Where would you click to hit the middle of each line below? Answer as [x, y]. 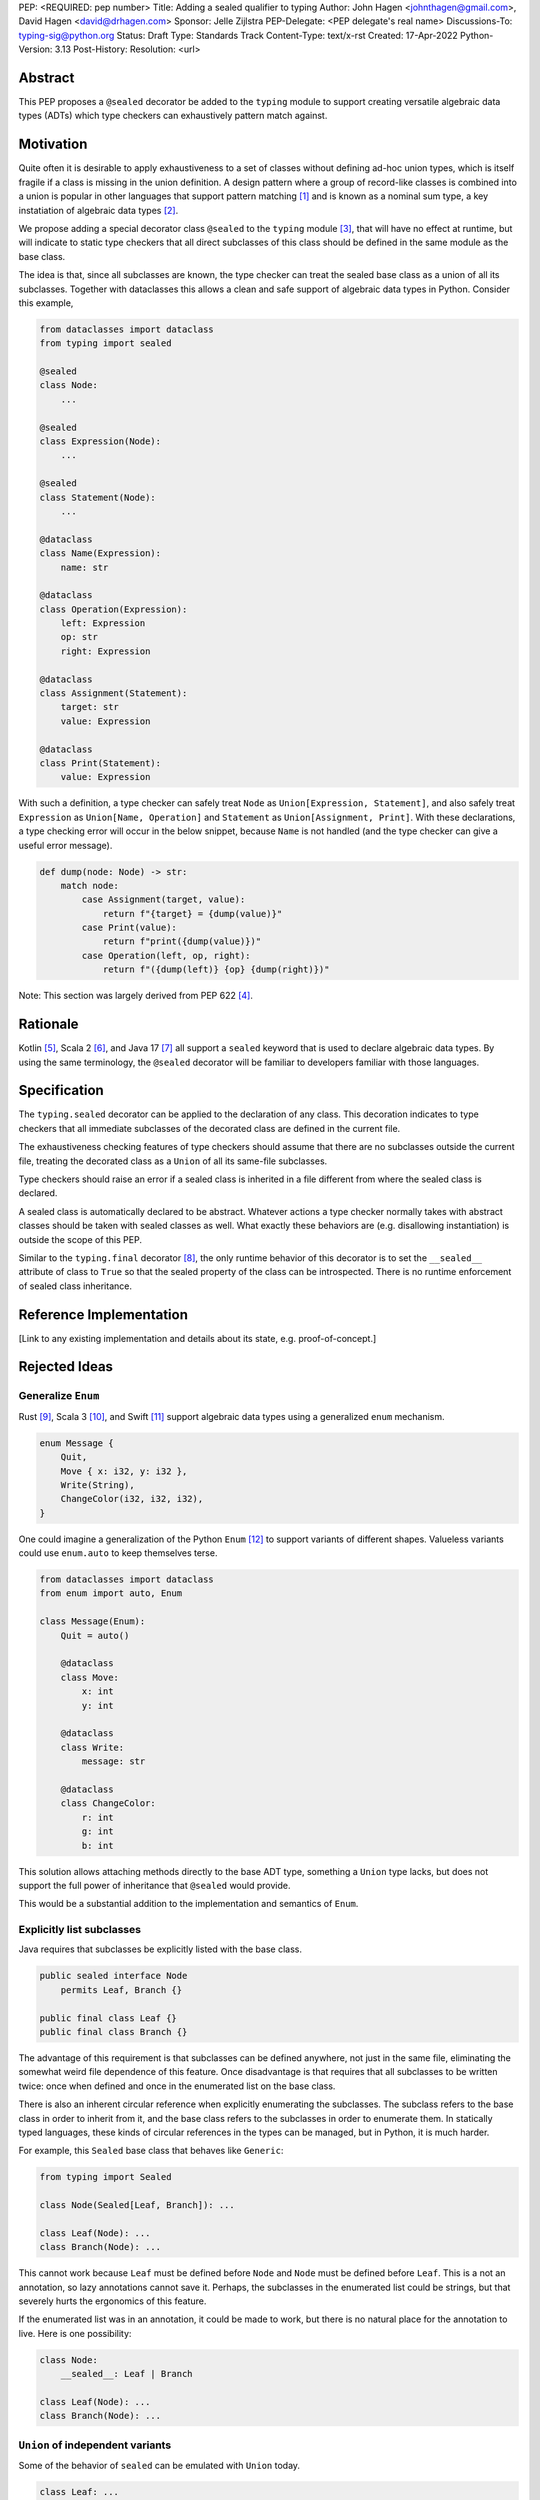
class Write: [92, 1747]
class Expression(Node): [100, 441]
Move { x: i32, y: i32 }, [124, 1471]
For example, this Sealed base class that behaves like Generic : [151, 2151]
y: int [97, 1705]
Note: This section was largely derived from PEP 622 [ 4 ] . [136, 996]
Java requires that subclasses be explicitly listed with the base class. [160, 1949]
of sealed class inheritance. [75, 1286]
